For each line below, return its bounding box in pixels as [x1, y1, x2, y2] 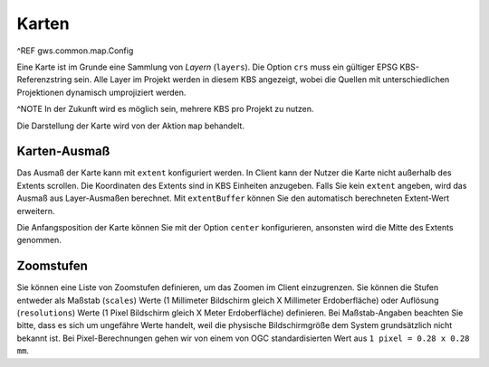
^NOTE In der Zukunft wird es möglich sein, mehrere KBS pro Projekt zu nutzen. [16, 104, 314, 115]
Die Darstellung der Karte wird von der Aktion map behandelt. [16, 120, 244, 131]
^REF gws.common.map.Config [16, 45, 134, 56]
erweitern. [16, 205, 55, 216]
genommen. [16, 235, 62, 246]
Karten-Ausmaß [16, 144, 110, 159]
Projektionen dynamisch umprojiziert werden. [16, 87, 187, 98]
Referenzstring [16, 74, 72, 85]
